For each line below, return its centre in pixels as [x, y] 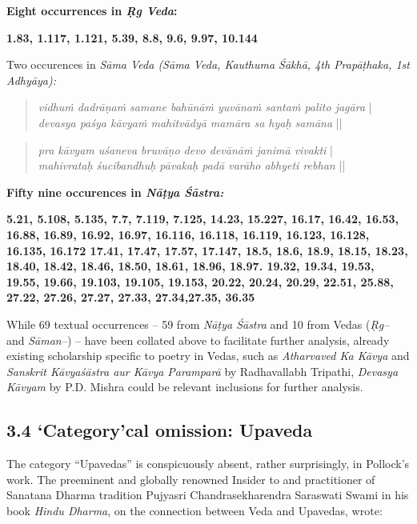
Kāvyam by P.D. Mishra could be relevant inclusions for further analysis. [185, 387]
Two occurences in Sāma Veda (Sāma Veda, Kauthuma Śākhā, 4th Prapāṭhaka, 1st [208, 64]
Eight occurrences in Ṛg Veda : [92, 10]
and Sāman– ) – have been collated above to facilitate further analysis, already [198, 340]
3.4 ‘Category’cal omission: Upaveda [160, 430]
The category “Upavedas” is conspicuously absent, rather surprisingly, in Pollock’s [208, 464]
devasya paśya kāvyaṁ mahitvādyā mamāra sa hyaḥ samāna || [190, 122]
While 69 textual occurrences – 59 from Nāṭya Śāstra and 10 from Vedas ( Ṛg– [198, 324]
